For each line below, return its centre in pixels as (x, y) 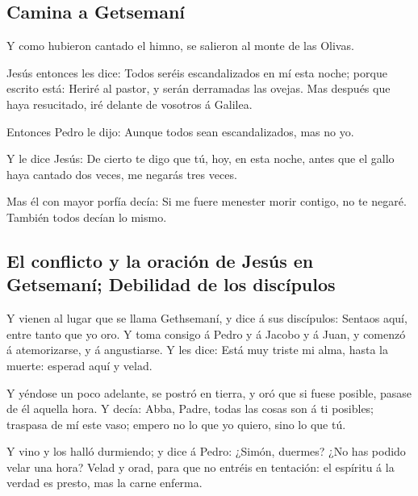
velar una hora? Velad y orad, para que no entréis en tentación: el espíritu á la (201, 467)
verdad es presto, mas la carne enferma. (104, 483)
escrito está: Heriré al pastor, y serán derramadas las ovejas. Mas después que (199, 88)
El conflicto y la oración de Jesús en (160, 260)
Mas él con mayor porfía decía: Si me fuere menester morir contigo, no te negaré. (207, 201)
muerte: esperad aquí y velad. (79, 365)
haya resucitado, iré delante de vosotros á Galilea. (130, 104)
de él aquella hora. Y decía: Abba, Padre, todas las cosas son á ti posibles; (190, 408)
